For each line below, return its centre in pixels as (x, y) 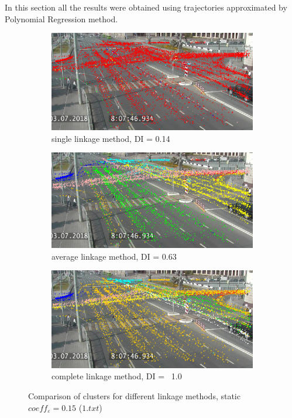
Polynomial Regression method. (61, 18)
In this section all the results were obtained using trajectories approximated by (146, 7)
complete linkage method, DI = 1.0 (117, 376)
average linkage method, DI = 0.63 (114, 256)
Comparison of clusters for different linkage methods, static (134, 395)
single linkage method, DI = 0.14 (111, 138)
